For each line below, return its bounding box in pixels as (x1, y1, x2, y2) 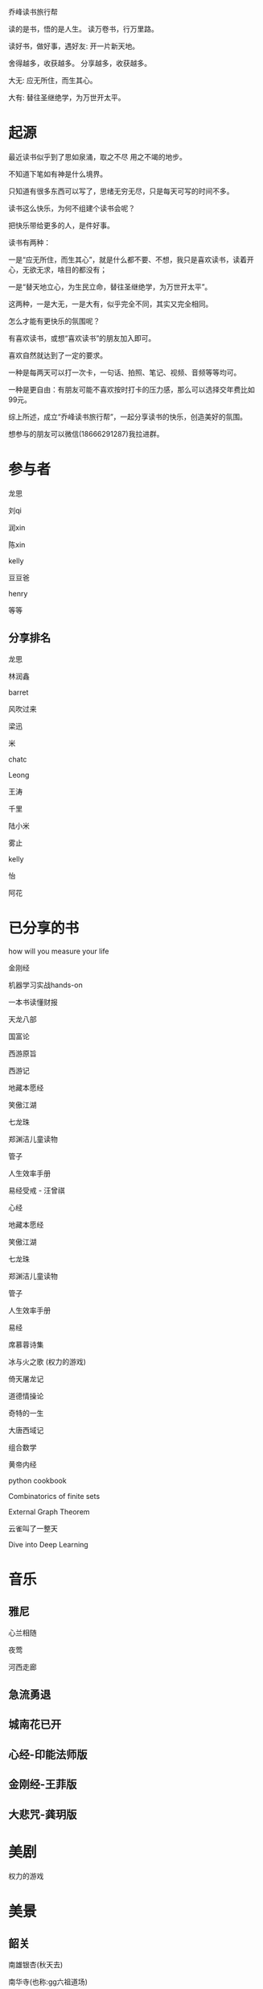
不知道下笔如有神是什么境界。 (8, 168, 107, 179)
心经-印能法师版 (8, 1747, 88, 1761)
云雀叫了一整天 (8, 1523, 58, 1533)
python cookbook (8, 1476, 67, 1485)
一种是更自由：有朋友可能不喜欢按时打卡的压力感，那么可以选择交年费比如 (8, 384, 255, 394)
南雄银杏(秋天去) (8, 1959, 64, 1969)
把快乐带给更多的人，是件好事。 (8, 220, 114, 230)
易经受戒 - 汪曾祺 (8, 1186, 66, 1195)
